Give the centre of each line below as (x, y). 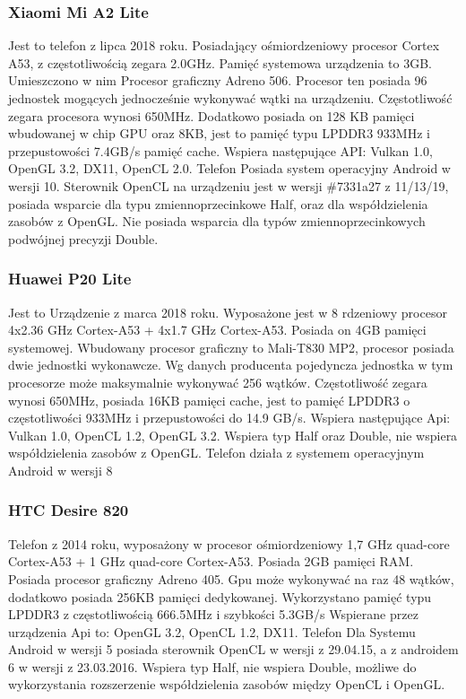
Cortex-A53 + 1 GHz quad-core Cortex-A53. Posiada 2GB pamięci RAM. (211, 561)
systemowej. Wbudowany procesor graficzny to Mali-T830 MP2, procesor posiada (231, 347)
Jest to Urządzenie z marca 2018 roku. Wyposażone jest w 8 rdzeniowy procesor (228, 312)
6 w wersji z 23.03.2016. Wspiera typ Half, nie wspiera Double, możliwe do (212, 666)
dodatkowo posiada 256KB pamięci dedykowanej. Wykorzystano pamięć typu (220, 596)
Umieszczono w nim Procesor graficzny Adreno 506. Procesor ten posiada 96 (218, 80)
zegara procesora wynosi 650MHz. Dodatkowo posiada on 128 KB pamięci (211, 115)
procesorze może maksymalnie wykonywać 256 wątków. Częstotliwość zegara (218, 382)
